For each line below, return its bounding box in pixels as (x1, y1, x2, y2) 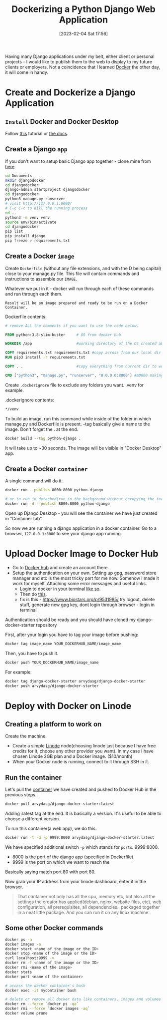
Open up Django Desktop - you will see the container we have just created (5, 510, 158, 516)
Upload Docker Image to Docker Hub (5, 548, 159, 560)
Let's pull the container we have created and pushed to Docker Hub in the (5, 786, 157, 792)
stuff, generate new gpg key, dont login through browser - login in (19, 602, 155, 608)
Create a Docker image (5, 252, 75, 261)
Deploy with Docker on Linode (5, 700, 132, 711)
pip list (5, 229, 23, 234)
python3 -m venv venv (5, 215, 50, 220)
